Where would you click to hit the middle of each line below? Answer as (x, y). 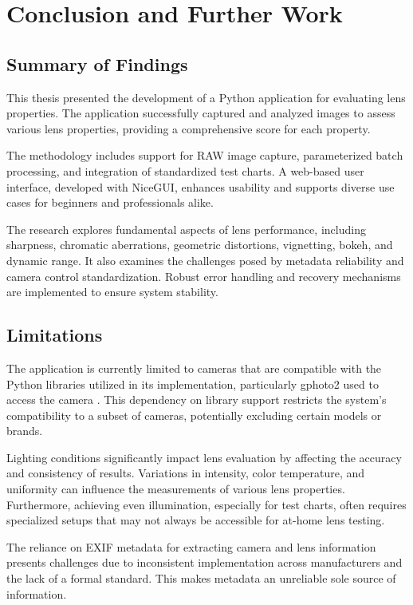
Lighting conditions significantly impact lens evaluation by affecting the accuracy (204, 457)
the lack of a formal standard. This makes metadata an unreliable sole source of (201, 578)
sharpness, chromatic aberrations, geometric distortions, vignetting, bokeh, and (200, 245)
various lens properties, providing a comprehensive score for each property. (189, 128)
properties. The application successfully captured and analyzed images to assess (201, 113)
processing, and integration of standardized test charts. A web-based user (185, 170)
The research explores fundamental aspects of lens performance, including (186, 229)
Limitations (55, 335)
